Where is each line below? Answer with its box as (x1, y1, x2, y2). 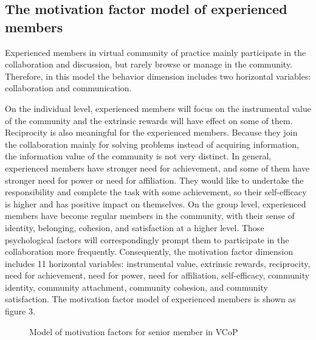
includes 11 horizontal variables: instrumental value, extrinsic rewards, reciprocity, (5, 257, 311, 269)
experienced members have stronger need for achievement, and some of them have (5, 161, 310, 174)
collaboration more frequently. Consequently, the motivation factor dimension (5, 245, 294, 258)
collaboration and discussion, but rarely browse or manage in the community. (5, 58, 293, 71)
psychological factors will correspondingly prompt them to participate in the (5, 233, 289, 246)
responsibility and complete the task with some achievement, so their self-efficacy (5, 186, 307, 198)
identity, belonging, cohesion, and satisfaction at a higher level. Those (5, 221, 264, 234)
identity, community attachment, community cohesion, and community (5, 280, 268, 293)
